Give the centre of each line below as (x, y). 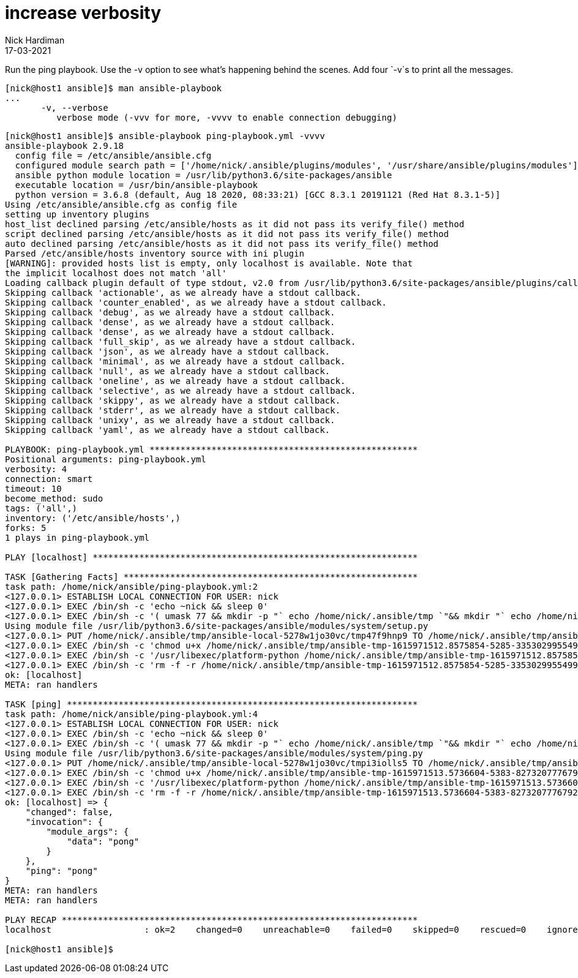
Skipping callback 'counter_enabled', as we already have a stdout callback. (196, 302)
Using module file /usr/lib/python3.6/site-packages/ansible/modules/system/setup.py (217, 626)
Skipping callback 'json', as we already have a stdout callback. (168, 351)
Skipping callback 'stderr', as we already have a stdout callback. (173, 410)
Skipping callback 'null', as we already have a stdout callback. (168, 371)
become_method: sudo (54, 498)
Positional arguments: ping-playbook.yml (106, 459)
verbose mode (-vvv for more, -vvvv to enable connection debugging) (227, 117)
